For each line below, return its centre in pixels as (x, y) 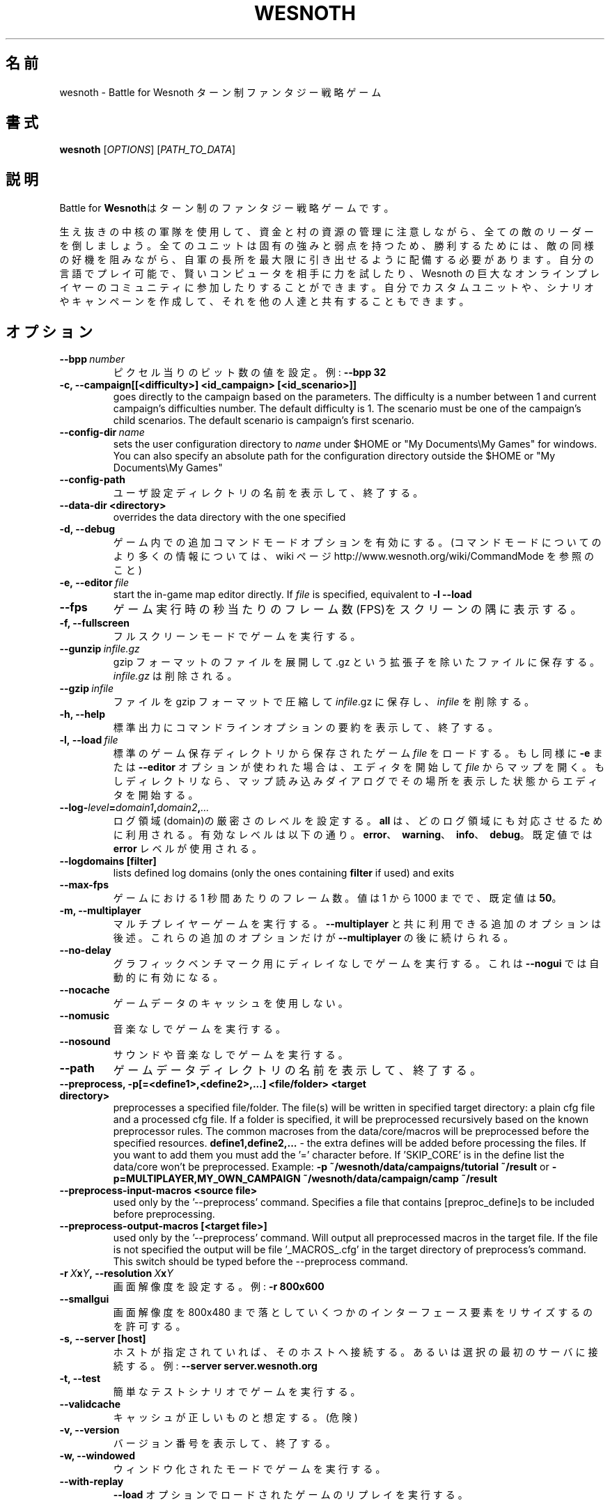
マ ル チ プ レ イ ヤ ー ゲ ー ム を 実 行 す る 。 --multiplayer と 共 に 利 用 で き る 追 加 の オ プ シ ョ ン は (357, 924)
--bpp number (92, 359)
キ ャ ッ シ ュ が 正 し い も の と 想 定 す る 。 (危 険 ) (235, 1418)
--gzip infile (87, 689)
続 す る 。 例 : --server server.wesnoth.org (215, 1366)
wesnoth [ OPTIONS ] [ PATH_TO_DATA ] (148, 150)
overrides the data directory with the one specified (229, 517)
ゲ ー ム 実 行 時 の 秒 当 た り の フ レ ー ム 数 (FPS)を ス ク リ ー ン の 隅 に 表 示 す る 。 (347, 610)
